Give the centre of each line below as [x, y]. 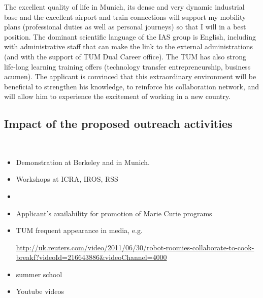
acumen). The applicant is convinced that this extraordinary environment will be [130, 76]
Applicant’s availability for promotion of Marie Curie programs [114, 213]
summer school [39, 274]
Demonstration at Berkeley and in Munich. [83, 162]
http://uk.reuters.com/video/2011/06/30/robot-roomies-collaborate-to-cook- [135, 247]
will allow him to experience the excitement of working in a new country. [118, 96]
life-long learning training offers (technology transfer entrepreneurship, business [127, 66]
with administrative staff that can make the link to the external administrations [129, 46]
